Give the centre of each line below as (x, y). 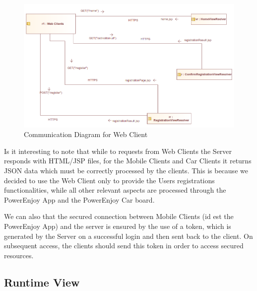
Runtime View (42, 282)
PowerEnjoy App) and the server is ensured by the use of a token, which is (118, 226)
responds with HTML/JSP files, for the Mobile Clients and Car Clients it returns (128, 161)
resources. (19, 255)
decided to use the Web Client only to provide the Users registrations (109, 180)
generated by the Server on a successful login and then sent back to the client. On (128, 236)
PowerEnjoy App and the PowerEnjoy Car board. (79, 199)
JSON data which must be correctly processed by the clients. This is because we (126, 170)
